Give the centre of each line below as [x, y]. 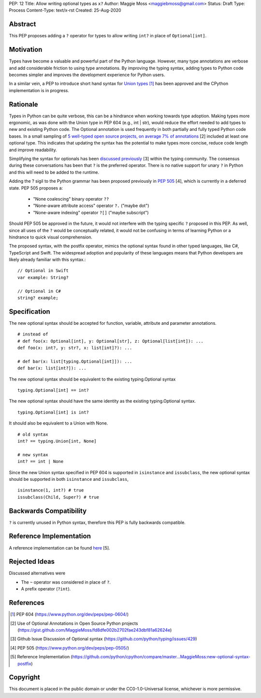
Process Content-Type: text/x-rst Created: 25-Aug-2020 [65, 10]
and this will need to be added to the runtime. [54, 172]
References [27, 603]
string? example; [38, 298]
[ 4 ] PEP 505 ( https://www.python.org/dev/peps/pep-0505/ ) [70, 648]
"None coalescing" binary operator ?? [71, 199]
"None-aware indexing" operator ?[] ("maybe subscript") [91, 212]
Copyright [25, 677]
